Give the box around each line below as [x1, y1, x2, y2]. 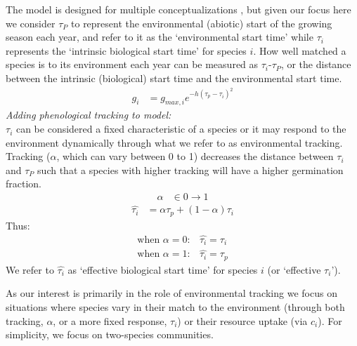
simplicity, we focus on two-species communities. [6, 327, 214, 342]
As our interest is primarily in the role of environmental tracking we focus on [6, 286, 337, 300]
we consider [6, 15, 56, 30]
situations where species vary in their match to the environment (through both [6, 299, 345, 314]
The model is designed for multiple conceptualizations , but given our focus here [6, 2, 351, 16]
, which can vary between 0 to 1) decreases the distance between [56, 149, 334, 164]
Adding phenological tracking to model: [6, 107, 171, 122]
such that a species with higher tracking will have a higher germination [37, 162, 344, 177]
